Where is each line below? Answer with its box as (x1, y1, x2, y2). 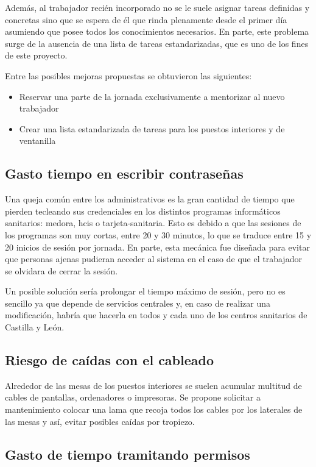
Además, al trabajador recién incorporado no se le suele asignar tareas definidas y (5, 1, 310, 13)
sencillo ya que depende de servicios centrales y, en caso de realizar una (5, 296, 271, 309)
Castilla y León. (5, 321, 65, 333)
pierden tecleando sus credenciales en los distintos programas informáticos (5, 204, 281, 217)
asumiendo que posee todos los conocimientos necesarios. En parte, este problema (5, 25, 309, 38)
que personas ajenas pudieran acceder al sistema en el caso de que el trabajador (5, 252, 302, 265)
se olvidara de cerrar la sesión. (5, 264, 118, 277)
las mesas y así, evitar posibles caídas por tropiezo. (5, 415, 195, 427)
